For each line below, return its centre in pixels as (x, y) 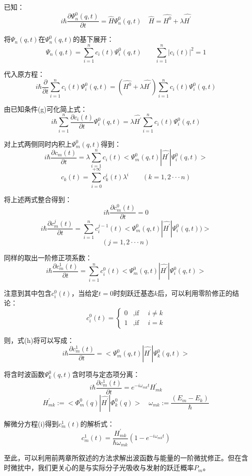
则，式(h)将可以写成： (39, 340)
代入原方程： (24, 74)
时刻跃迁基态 (134, 293)
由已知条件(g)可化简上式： (46, 109)
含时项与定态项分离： (106, 374)
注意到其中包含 (28, 293)
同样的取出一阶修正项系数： (48, 257)
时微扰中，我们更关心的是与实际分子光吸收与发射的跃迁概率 (99, 467)
